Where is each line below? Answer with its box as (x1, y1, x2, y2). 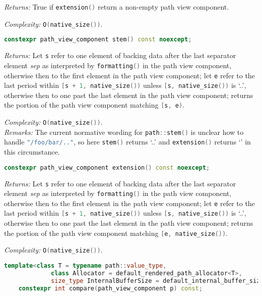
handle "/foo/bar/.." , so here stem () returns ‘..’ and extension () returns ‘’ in (4, 136, 251, 147)
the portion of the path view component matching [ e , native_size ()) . (4, 227, 228, 238)
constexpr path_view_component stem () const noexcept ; (4, 36, 192, 43)
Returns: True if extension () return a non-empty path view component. (4, 2, 229, 12)
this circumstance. (4, 146, 60, 157)
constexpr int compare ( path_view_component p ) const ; (18, 284, 203, 292)
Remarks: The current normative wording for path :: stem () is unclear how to (4, 126, 244, 137)
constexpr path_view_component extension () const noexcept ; (4, 164, 210, 171)
